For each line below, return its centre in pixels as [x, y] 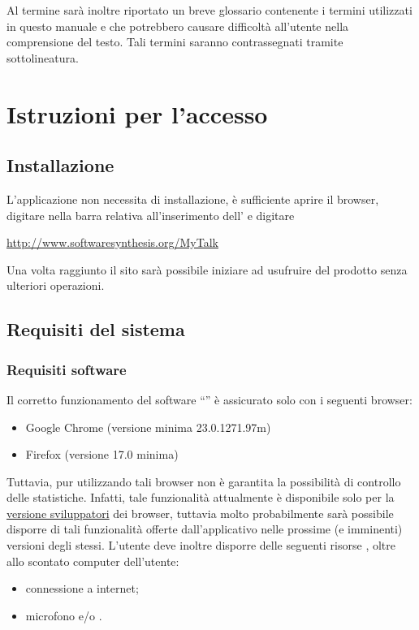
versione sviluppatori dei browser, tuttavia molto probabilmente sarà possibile [200, 513]
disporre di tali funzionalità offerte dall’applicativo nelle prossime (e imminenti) [205, 529]
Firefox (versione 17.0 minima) [102, 454]
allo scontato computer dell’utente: [93, 561]
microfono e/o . [64, 615]
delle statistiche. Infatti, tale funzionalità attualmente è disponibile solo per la [201, 497]
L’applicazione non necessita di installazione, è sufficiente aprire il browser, [193, 198]
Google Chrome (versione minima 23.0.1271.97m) [148, 427]
